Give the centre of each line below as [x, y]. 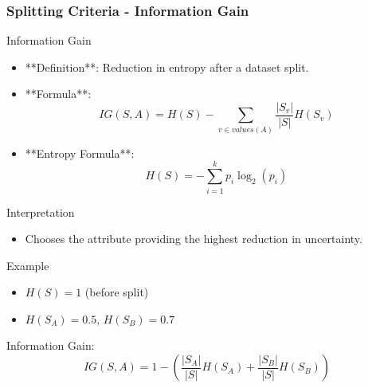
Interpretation [41, 212]
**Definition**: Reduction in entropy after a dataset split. [167, 67]
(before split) [117, 292]
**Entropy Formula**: [80, 153]
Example [28, 265]
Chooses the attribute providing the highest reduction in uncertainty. [194, 239]
